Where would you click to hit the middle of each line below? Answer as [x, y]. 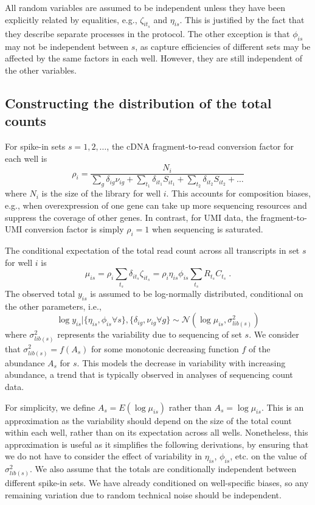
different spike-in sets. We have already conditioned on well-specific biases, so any [157, 483]
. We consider [274, 334]
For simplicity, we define [50, 407]
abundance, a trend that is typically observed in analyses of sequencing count [149, 374]
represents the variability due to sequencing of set [150, 334]
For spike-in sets [35, 146]
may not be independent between [67, 46]
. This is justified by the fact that [242, 19]
